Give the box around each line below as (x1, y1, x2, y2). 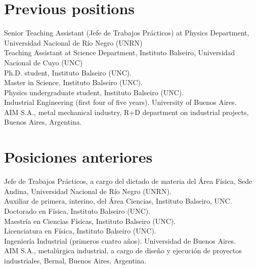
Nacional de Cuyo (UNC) (4, 57, 83, 67)
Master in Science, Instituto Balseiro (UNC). (4, 77, 143, 88)
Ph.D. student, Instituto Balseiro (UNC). (4, 67, 132, 78)
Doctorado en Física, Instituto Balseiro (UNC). (4, 205, 151, 216)
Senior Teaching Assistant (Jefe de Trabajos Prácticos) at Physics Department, (4, 27, 249, 38)
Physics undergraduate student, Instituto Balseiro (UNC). (4, 87, 184, 97)
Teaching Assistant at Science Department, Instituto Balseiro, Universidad (4, 47, 235, 58)
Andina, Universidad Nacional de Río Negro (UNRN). (4, 185, 172, 196)
